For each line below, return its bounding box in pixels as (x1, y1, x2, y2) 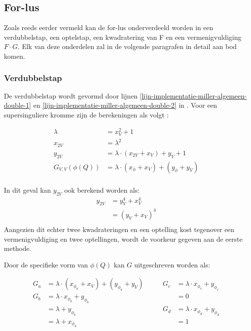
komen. (4, 50, 25, 61)
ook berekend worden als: (64, 184, 140, 195)
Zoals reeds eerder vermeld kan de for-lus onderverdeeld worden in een (4, 22, 214, 33)
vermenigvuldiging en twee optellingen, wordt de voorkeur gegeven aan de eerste (4, 233, 243, 244)
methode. (4, 243, 32, 253)
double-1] (4, 100, 32, 110)
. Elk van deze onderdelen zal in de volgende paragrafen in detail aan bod (17, 41, 237, 51)
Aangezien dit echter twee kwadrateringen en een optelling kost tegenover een (4, 224, 234, 234)
